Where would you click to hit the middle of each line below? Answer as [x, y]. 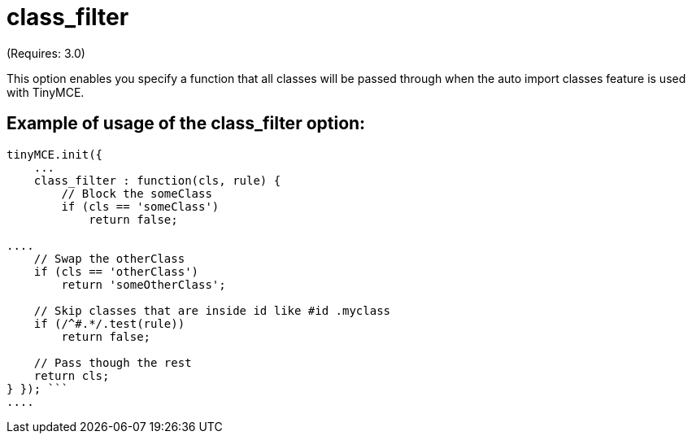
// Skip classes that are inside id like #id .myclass [212, 310]
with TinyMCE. [46, 92]
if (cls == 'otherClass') [116, 271]
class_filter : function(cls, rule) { [157, 180]
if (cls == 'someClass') [140, 206]
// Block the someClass [137, 193]
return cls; [72, 375]
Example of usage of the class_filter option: [186, 124]
